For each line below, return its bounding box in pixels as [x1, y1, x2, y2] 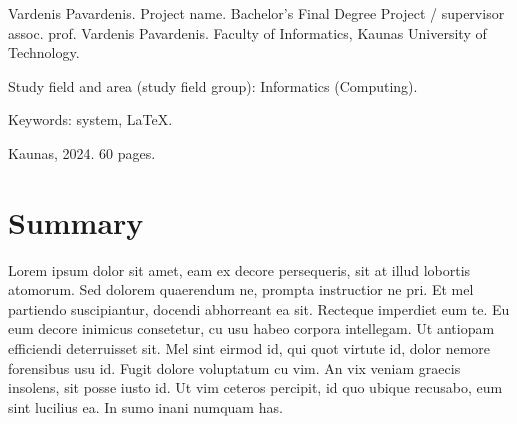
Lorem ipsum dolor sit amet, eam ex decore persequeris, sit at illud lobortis [8, 259, 471, 280]
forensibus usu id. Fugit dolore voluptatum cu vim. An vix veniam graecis [8, 357, 461, 378]
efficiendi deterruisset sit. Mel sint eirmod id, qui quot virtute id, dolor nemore [8, 338, 491, 359]
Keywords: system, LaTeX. [8, 109, 173, 130]
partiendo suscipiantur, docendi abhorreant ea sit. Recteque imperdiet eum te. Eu [8, 298, 510, 319]
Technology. [8, 42, 80, 63]
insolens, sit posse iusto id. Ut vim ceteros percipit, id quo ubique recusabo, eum [8, 377, 503, 398]
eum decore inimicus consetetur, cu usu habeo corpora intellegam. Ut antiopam [8, 318, 495, 339]
